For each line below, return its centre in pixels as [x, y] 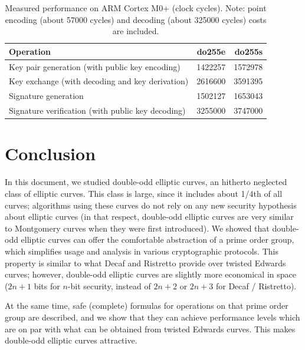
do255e [211, 51]
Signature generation [46, 96]
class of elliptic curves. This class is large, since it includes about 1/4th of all [144, 193]
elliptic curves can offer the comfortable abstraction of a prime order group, [158, 240]
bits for [47, 285]
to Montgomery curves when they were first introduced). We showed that [137, 228]
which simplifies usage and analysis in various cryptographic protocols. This [142, 251]
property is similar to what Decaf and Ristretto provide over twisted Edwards [145, 262]
